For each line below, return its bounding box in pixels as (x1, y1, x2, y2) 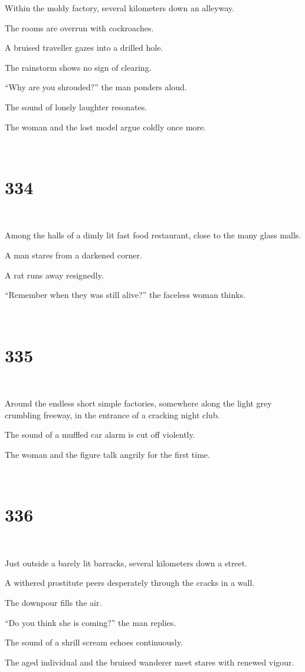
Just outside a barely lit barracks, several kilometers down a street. (5, 556, 248, 569)
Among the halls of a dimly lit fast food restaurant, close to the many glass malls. (5, 229, 301, 241)
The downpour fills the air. (5, 596, 102, 609)
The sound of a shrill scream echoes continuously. (5, 636, 183, 648)
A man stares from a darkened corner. (5, 249, 142, 261)
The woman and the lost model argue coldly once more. (5, 120, 206, 133)
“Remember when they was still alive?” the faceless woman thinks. (5, 289, 246, 301)
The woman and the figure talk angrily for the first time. (5, 448, 210, 460)
